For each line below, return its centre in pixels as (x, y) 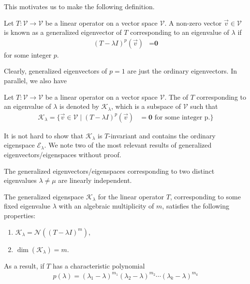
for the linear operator (131, 196)
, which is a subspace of (146, 106)
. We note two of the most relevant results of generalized (128, 145)
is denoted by (79, 106)
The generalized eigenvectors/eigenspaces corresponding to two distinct (109, 171)
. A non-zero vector (193, 22)
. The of (176, 97)
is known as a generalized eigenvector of (63, 32)
